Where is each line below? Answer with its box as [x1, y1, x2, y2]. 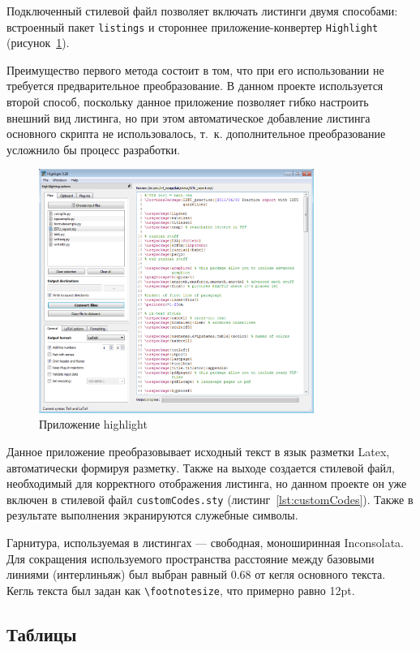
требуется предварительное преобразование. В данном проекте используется [6, 77, 384, 94]
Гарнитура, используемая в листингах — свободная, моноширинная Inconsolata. [6, 534, 404, 551]
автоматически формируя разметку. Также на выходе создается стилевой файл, [6, 459, 395, 476]
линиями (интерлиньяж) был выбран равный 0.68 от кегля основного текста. [6, 566, 386, 583]
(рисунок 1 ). [6, 34, 70, 51]
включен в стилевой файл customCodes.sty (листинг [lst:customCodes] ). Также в [6, 490, 414, 507]
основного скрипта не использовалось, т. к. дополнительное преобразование [6, 125, 386, 142]
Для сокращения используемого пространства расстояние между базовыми [6, 550, 375, 567]
